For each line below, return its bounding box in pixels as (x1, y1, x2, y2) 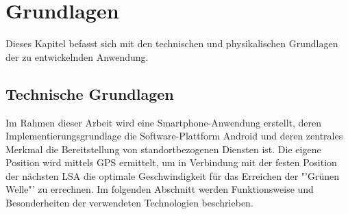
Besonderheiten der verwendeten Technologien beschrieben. (5, 196, 253, 210)
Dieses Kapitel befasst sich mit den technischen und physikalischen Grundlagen (5, 36, 338, 51)
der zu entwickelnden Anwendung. (5, 49, 149, 64)
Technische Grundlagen (5, 83, 174, 104)
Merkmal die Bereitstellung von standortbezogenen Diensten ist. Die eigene (5, 142, 321, 156)
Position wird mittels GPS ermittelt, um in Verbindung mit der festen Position (5, 155, 337, 170)
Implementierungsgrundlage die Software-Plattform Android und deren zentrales (5, 129, 343, 143)
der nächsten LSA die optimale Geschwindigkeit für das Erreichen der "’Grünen (5, 168, 339, 183)
